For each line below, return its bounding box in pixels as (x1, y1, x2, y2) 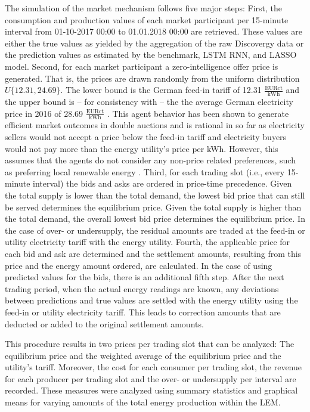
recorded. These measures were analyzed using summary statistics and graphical (5, 384, 298, 396)
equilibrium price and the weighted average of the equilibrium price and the (5, 349, 281, 361)
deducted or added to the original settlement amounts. (5, 317, 204, 330)
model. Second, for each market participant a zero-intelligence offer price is (5, 60, 278, 72)
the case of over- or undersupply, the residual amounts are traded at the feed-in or (5, 224, 305, 236)
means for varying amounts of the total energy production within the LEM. (5, 396, 281, 408)
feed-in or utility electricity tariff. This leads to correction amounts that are (5, 305, 281, 318)
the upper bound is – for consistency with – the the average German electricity (5, 95, 293, 107)
